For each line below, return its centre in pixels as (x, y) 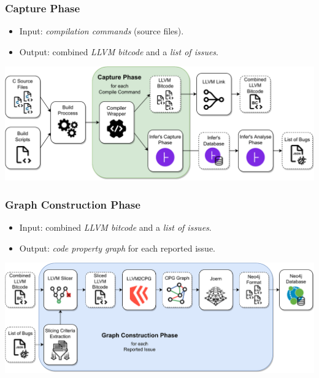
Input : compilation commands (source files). (102, 31)
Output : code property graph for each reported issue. (117, 248)
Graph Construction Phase (73, 204)
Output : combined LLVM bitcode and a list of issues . (119, 51)
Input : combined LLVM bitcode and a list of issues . (115, 227)
